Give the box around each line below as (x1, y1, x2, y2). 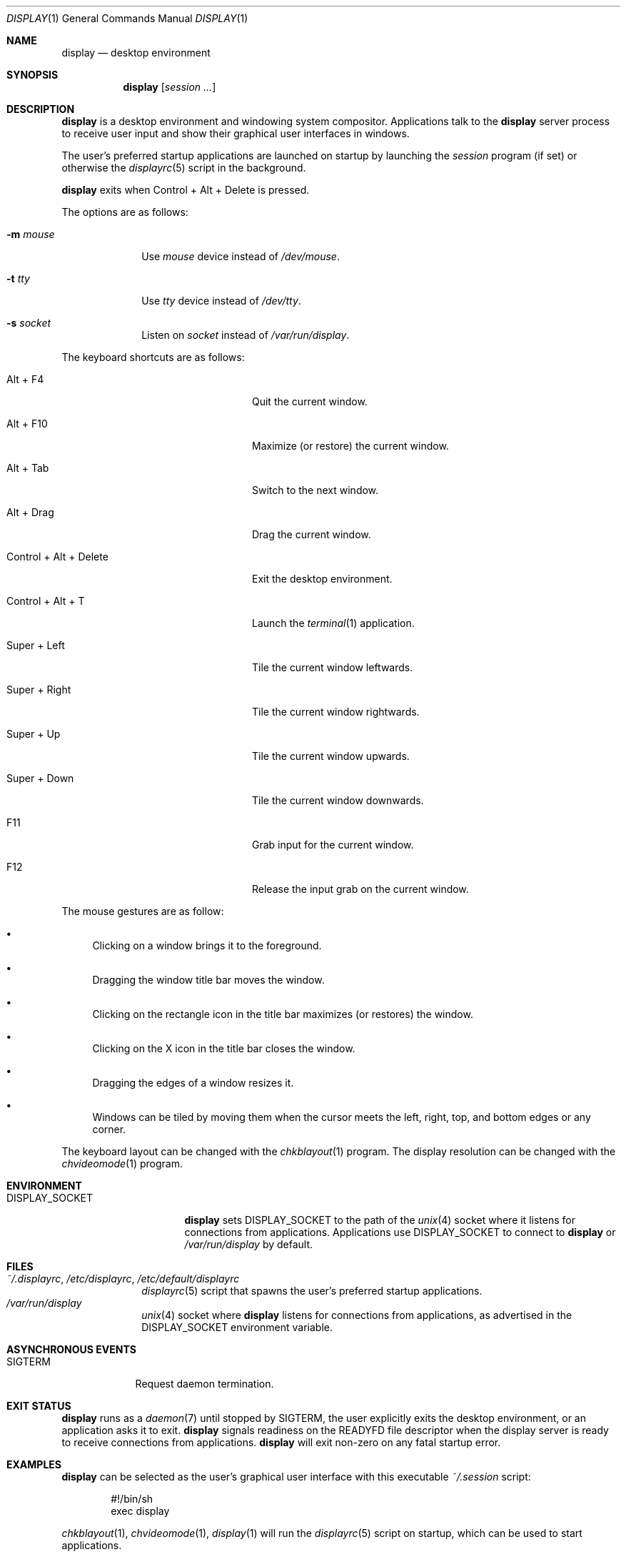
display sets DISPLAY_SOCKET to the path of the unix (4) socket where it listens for (184, 1214, 575, 1226)
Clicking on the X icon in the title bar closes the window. (92, 1042, 355, 1054)
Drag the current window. (252, 528, 371, 540)
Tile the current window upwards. (252, 750, 410, 762)
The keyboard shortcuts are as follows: (61, 351, 245, 363)
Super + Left (6, 639, 65, 651)
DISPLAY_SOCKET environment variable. (141, 1321, 333, 1333)
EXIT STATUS (6, 1400, 71, 1412)
